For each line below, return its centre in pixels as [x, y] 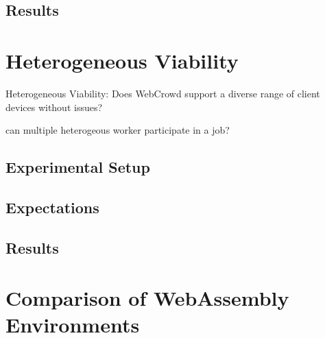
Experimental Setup [78, 167]
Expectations [52, 207]
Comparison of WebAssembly [147, 298]
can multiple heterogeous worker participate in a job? [118, 130]
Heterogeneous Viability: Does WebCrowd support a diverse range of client [163, 93]
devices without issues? [54, 107]
